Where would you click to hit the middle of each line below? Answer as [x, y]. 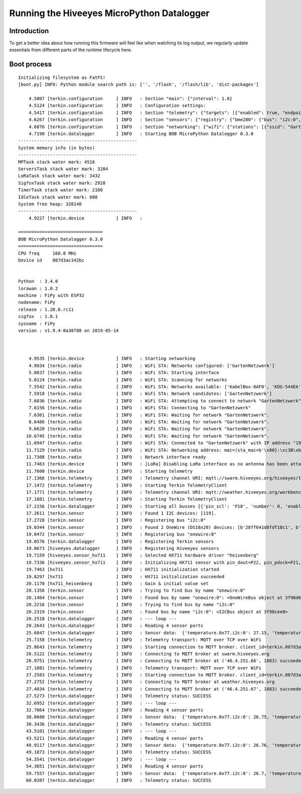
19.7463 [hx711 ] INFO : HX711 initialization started [122, 570]
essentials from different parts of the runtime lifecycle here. [71, 50]
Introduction [29, 31]
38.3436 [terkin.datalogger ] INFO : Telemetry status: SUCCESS [119, 724]
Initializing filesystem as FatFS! [62, 77]
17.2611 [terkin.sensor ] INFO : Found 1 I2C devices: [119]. [121, 513]
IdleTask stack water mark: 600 [58, 197]
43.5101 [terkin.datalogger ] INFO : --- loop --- [101, 731]
